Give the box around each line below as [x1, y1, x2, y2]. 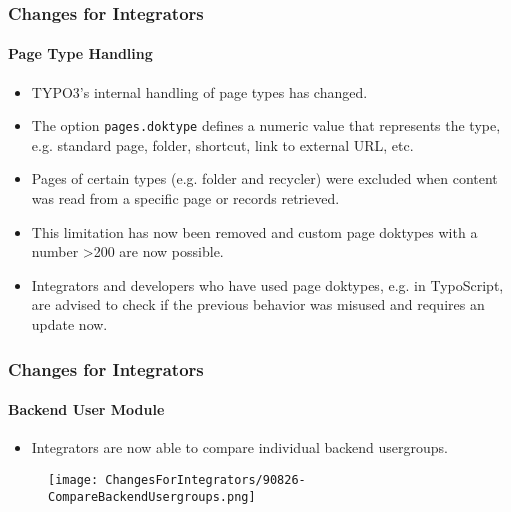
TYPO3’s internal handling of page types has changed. [31, 81, 368, 102]
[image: [48, 472, 99, 487]
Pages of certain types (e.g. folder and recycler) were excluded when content [31, 168, 498, 189]
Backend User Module [8, 399, 165, 420]
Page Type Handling [8, 43, 153, 64]
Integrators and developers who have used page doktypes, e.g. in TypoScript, [31, 274, 504, 295]
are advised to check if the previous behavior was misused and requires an [31, 294, 485, 315]
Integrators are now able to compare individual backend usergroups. [31, 437, 449, 458]
